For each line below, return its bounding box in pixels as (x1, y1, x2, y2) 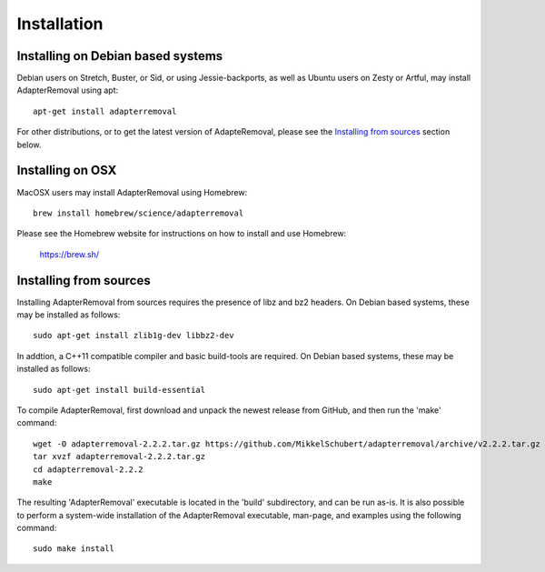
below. (16, 139, 42, 150)
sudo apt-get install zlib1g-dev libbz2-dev (33, 330, 235, 341)
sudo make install (33, 544, 115, 554)
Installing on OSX (16, 163, 117, 178)
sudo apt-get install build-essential (33, 385, 206, 395)
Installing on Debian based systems (16, 48, 223, 64)
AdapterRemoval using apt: (16, 85, 119, 95)
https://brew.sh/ (39, 248, 100, 259)
